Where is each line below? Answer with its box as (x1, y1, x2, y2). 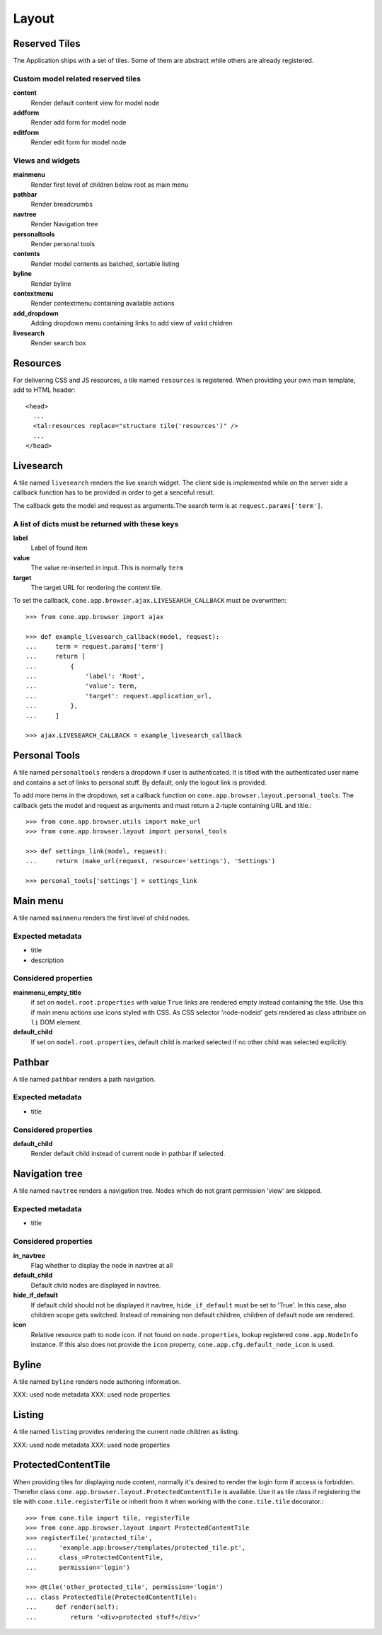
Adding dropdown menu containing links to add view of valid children (30, 319, 233, 328)
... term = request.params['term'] (25, 642, 164, 650)
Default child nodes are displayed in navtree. (30, 1281, 161, 1289)
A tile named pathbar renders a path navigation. (13, 1075, 156, 1083)
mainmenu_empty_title (13, 988, 81, 997)
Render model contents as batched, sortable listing (30, 259, 180, 268)
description (30, 956, 64, 964)
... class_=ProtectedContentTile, (25, 1554, 164, 1561)
